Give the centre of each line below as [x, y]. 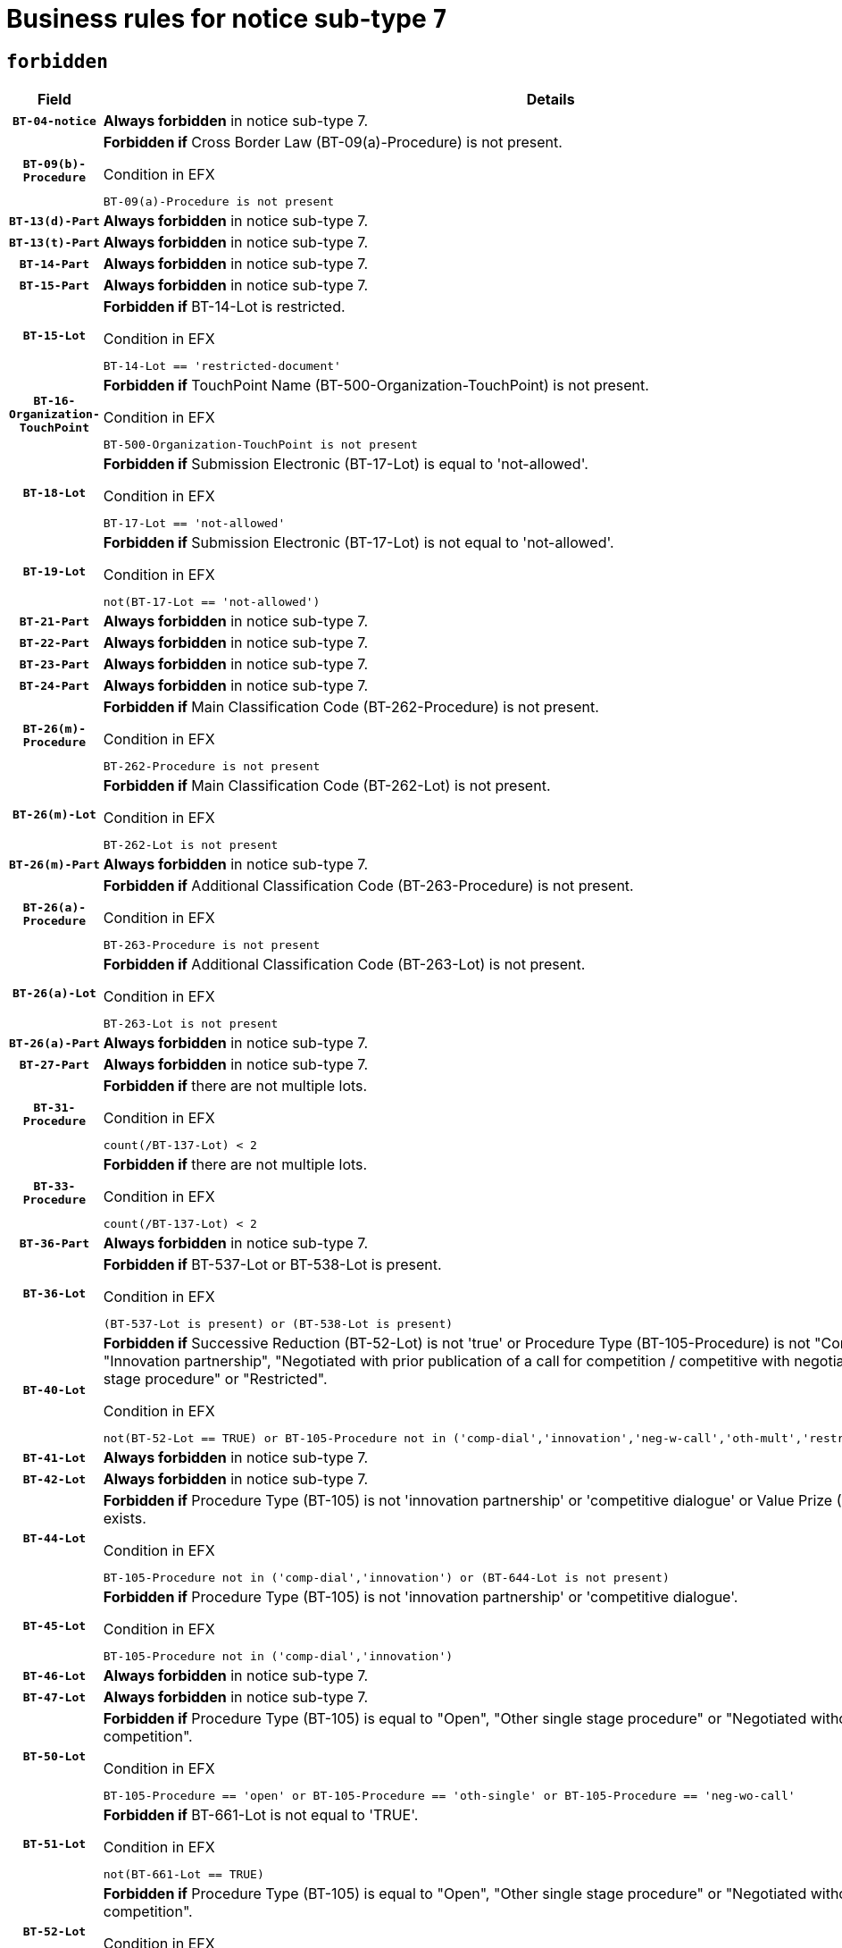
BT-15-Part [54, 285]
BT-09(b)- [54, 164]
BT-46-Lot [54, 1675]
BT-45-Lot [54, 1625]
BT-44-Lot [54, 1538]
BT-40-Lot [54, 1390]
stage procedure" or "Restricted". [215, 1379]
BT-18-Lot [54, 492]
